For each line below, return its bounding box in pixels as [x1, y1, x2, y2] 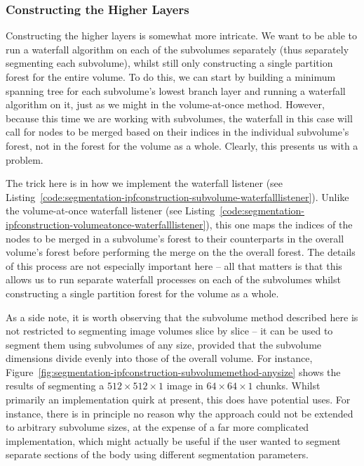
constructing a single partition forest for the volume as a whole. [6, 285, 279, 300]
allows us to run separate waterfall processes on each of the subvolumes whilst [6, 272, 341, 287]
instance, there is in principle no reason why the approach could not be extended [6, 406, 353, 420]
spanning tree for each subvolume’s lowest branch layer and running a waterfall [6, 83, 346, 98]
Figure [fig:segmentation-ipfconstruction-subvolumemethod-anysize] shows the [6, 364, 341, 379]
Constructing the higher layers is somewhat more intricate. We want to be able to [6, 28, 357, 43]
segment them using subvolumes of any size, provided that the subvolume [6, 337, 322, 351]
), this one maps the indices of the [205, 216, 353, 231]
